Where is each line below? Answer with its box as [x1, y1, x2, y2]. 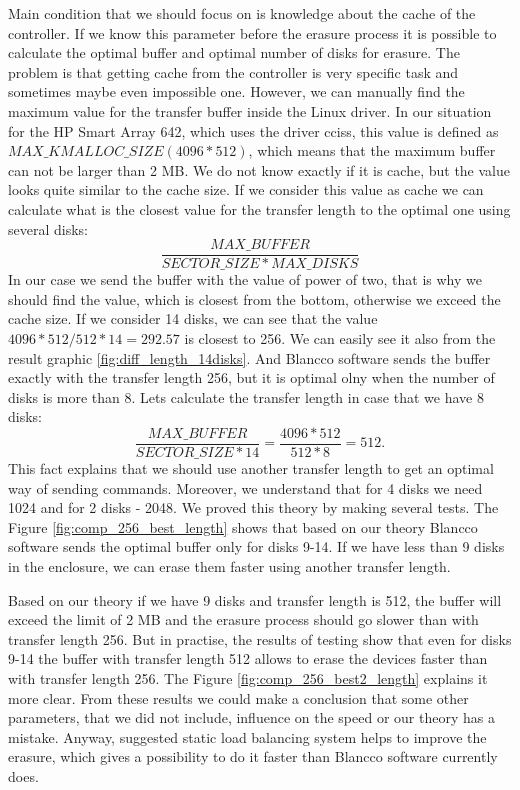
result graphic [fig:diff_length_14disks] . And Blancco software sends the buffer [8, 347, 491, 368]
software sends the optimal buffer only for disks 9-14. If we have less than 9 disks [8, 536, 505, 557]
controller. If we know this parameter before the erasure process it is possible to [8, 22, 497, 43]
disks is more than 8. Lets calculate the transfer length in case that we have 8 [8, 386, 484, 407]
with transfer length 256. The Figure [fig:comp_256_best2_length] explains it [8, 667, 488, 688]
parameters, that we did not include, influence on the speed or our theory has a [8, 707, 495, 728]
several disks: [8, 218, 88, 239]
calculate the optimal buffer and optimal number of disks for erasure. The [8, 42, 460, 63]
